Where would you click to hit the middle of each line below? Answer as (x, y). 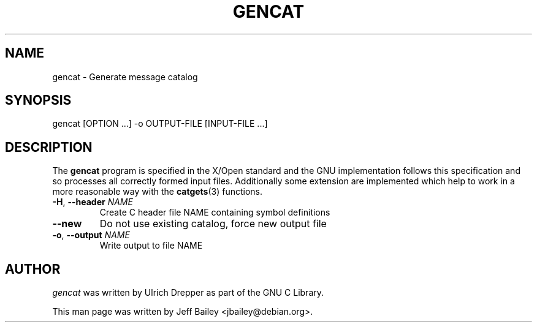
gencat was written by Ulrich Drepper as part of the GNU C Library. (188, 293)
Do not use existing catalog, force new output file (213, 224)
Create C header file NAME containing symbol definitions (215, 212)
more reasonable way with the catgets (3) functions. (158, 192)
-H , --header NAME (93, 202)
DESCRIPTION (49, 147)
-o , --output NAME (91, 235)
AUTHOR (33, 269)
